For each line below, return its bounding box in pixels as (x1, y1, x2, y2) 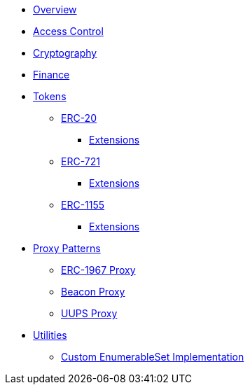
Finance (33, 69, 70, 81)
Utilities (33, 329, 67, 341)
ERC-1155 (61, 199, 105, 211)
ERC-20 (61, 112, 97, 124)
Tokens (33, 90, 67, 102)
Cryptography (33, 47, 97, 59)
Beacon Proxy (61, 286, 125, 298)
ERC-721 (61, 155, 100, 167)
